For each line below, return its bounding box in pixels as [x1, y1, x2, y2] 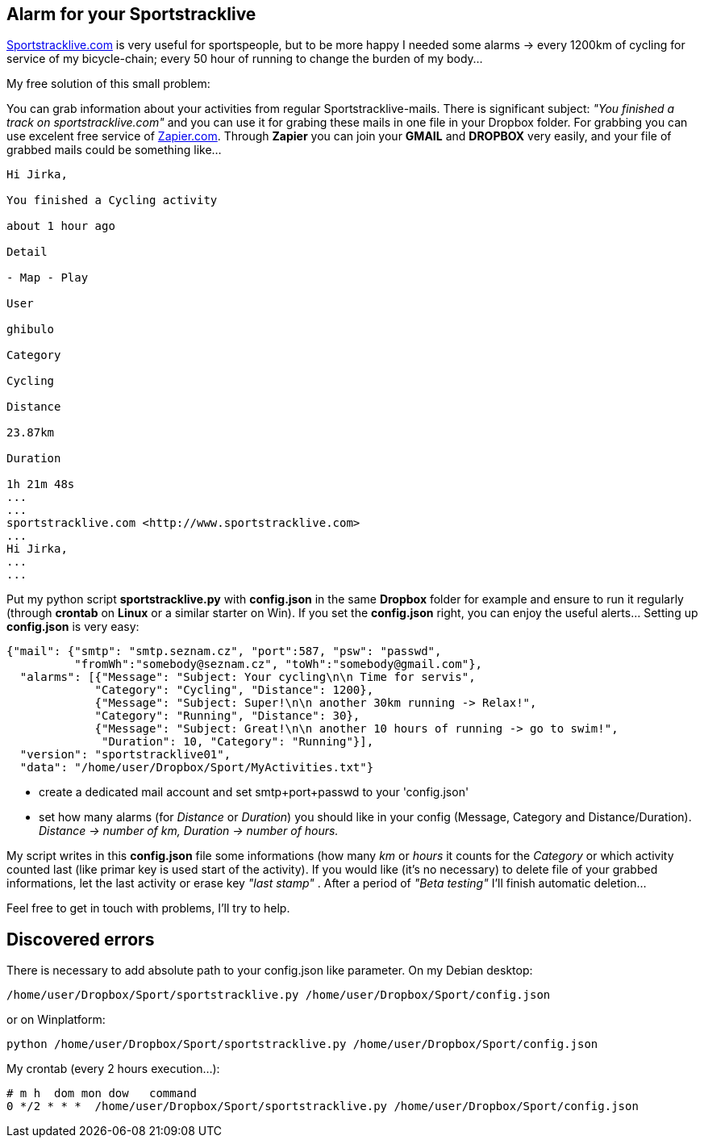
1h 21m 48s [6, 478, 75, 491]
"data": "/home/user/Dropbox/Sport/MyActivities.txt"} [19, 761, 374, 774]
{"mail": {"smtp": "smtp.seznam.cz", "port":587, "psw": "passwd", [6, 645, 442, 658]
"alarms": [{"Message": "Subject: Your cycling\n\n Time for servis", [19, 670, 476, 684]
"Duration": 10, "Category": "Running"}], [102, 735, 374, 749]
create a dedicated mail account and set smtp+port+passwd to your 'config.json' [39, 785, 469, 800]
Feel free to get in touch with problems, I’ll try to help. [6, 901, 290, 916]
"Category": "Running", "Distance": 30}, [94, 709, 360, 723]
